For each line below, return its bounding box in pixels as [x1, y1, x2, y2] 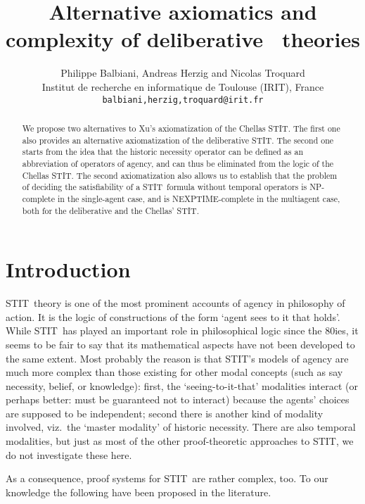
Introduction [6, 255, 131, 284]
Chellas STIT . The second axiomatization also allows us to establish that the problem [22, 169, 338, 181]
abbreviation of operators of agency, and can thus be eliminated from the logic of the [22, 157, 334, 169]
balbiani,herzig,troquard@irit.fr [102, 94, 264, 105]
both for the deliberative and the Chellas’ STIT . [22, 204, 199, 216]
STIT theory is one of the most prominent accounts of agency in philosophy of [6, 296, 345, 310]
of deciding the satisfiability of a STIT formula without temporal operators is [22, 181, 307, 193]
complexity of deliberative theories [6, 25, 360, 53]
